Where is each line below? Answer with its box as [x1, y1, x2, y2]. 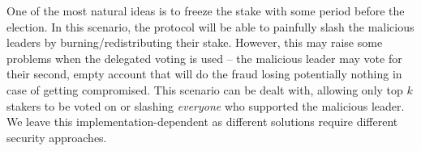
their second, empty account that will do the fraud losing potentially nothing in [6, 65, 402, 82]
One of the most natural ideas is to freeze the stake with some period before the [6, 2, 405, 19]
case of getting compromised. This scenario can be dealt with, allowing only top [6, 81, 403, 98]
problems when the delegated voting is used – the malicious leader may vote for [6, 49, 402, 66]
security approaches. [6, 128, 107, 145]
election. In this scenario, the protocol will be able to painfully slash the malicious [6, 18, 415, 35]
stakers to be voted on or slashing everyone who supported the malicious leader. [6, 97, 405, 114]
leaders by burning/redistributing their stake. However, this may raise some [6, 34, 383, 51]
